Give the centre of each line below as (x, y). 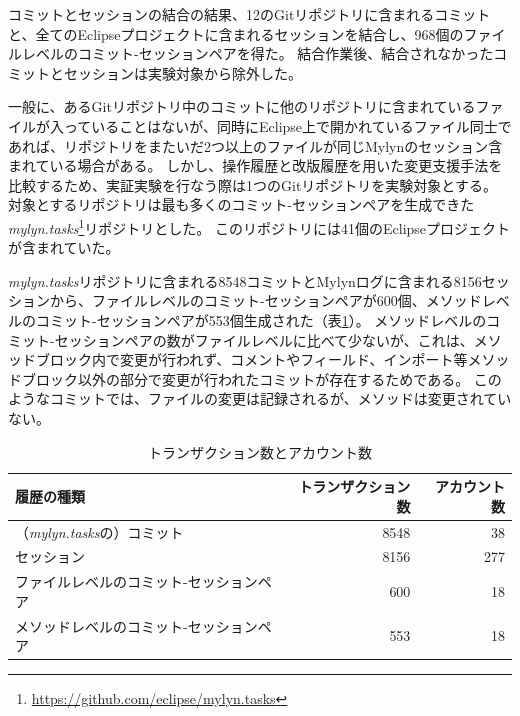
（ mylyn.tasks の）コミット (99, 531)
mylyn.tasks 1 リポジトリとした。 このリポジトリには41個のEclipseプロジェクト (259, 226)
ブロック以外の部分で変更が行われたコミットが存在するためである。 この (261, 378)
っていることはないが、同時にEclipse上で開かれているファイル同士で (287, 125)
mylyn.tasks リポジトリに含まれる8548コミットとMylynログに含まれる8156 (245, 280)
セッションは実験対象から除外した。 (182, 72)
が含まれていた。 (64, 247)
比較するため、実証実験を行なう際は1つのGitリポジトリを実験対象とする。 (252, 184)
